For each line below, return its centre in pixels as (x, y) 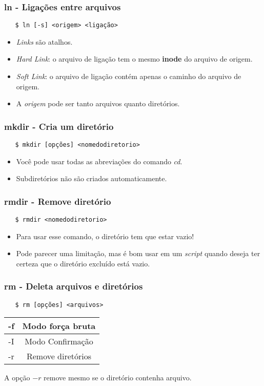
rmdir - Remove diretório (58, 201)
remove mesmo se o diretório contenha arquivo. (118, 378)
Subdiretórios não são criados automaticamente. (92, 178)
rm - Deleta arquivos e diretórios (74, 286)
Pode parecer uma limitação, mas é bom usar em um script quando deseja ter (138, 253)
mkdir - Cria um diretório (59, 126)
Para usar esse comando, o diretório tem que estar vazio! (105, 236)
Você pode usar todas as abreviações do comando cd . (99, 161)
